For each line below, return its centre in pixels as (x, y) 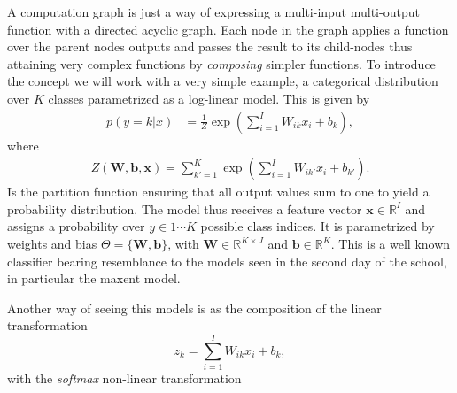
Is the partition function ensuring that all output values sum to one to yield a (218, 192)
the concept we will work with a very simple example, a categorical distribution (223, 81)
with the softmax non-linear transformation (124, 378)
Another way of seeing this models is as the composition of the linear (194, 308)
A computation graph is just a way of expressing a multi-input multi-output (213, 12)
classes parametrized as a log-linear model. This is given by (209, 98)
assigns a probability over (76, 226)
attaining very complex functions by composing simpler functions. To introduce (221, 63)
